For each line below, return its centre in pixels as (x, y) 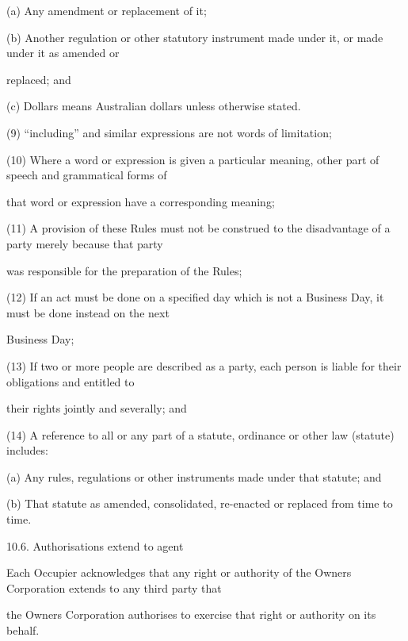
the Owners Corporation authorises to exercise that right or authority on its (191, 614)
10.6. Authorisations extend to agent (95, 545)
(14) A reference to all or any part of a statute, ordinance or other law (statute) (200, 434)
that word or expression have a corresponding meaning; (141, 201)
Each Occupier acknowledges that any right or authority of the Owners (179, 572)
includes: (27, 450)
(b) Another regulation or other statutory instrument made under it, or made (195, 37)
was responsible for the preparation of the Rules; (124, 270)
